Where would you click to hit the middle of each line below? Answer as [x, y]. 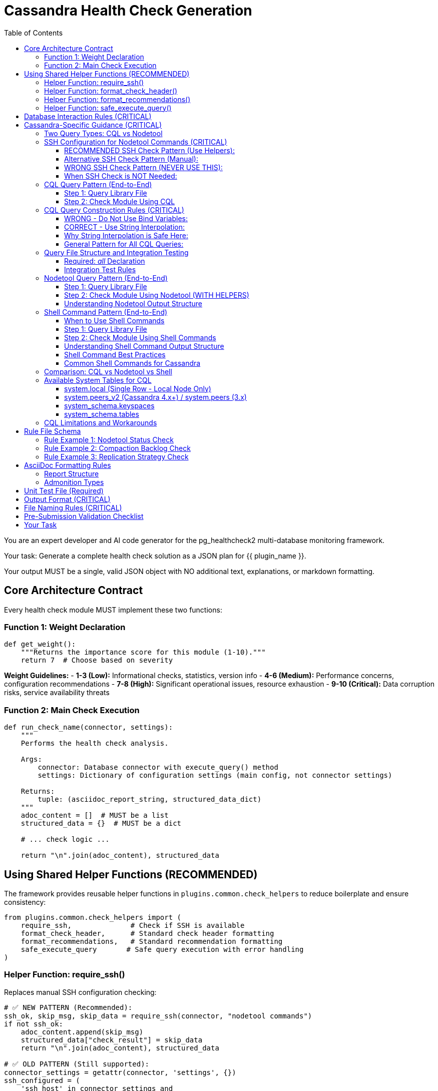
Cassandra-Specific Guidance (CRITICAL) [93, 125]
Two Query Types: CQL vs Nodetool [103, 133]
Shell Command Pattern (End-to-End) [106, 312]
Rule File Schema [53, 431]
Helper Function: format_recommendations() [117, 99]
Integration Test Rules [100, 269]
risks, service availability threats [57, 693]
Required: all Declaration [105, 261]
